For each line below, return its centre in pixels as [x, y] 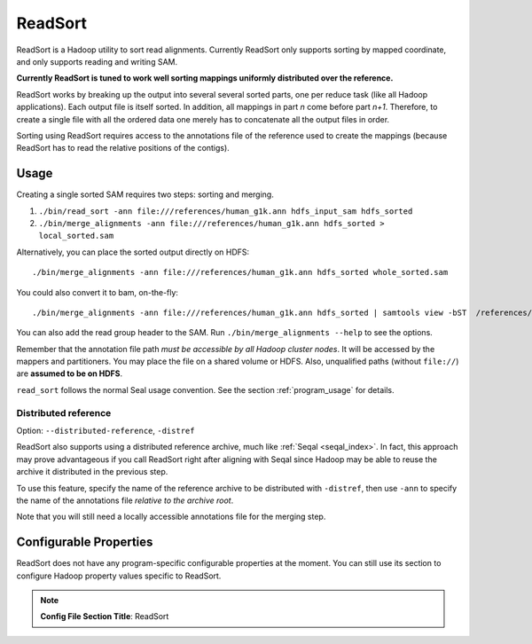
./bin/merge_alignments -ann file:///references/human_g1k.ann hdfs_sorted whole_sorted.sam [240, 272]
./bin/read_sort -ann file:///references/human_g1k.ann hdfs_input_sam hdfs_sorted [226, 211]
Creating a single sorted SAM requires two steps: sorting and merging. [145, 194]
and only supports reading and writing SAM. [97, 61]
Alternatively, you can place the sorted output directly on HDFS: [133, 252]
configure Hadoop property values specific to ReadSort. [119, 576]
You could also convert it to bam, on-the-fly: [98, 292]
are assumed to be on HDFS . [70, 373]
